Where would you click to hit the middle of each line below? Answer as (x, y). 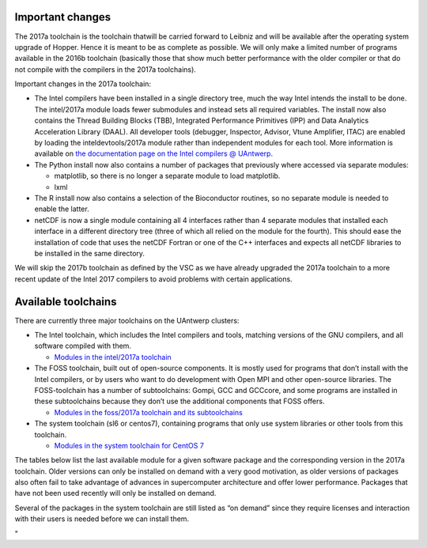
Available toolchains (66, 302)
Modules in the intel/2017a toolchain (113, 357)
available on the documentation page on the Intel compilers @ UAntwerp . (153, 153)
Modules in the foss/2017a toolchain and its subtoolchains (148, 412)
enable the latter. (62, 209)
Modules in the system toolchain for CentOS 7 (129, 445)
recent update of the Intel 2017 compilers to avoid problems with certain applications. (153, 279)
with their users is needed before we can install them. (102, 519)
